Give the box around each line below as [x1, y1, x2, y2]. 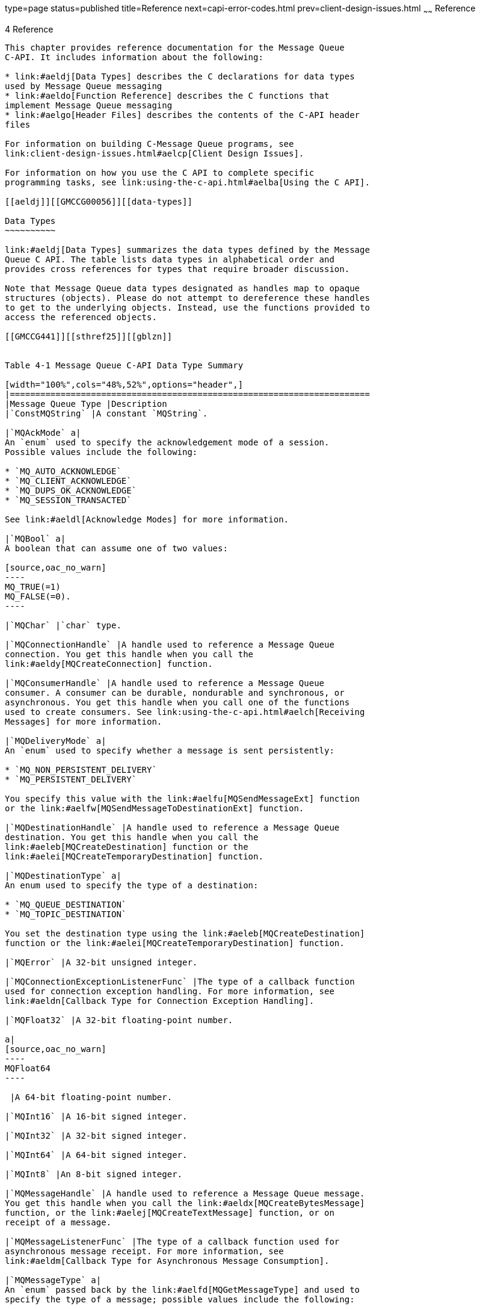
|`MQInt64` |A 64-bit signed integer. [5, 1150, 188, 1160]
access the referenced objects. [5, 312, 157, 322]
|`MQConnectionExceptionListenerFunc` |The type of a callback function [5, 976, 355, 986]
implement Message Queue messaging [5, 100, 173, 110]
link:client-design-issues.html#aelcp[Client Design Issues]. [5, 148, 304, 158]
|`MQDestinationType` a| [5, 870, 122, 880]
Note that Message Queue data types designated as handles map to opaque [5, 283, 360, 293]
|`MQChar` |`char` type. [5, 620, 122, 630]
